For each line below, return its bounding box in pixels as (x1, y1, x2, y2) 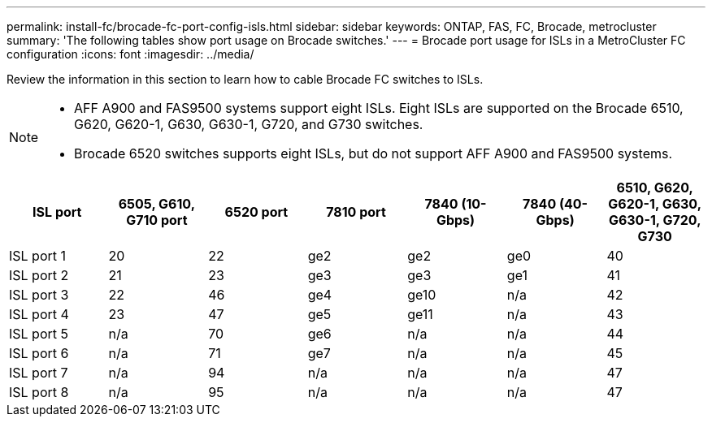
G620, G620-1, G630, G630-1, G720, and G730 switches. (74, 116, 423, 132)
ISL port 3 (9, 287, 69, 303)
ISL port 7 (9, 365, 68, 381)
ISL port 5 (9, 326, 68, 342)
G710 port (126, 212, 188, 228)
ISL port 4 (9, 306, 69, 322)
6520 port (224, 204, 289, 220)
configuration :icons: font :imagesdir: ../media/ (7, 47, 254, 61)
